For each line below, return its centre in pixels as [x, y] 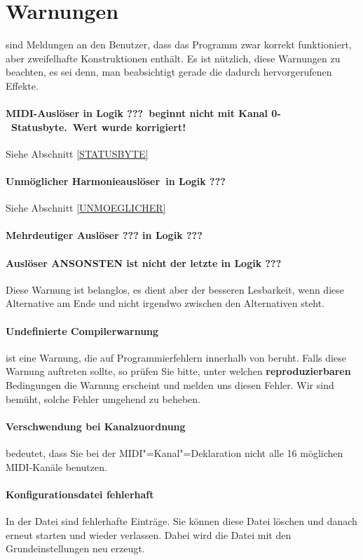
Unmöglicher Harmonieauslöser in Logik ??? [116, 181]
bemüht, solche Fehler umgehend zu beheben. [103, 398]
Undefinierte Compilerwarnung [82, 330]
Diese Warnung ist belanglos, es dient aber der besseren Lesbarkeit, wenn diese [175, 289]
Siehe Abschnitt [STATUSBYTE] [77, 153]
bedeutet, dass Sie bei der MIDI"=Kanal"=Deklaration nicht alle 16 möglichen [174, 453]
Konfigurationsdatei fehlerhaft [80, 494]
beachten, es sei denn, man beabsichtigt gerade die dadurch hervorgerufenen [169, 72]
